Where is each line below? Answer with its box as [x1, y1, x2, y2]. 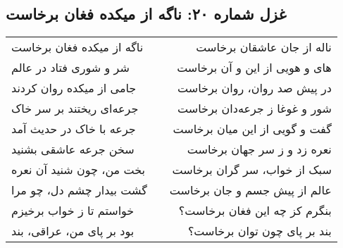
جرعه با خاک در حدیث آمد [11, 120, 136, 137]
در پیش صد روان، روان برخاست [177, 80, 332, 97]
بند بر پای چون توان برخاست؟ [187, 223, 332, 240]
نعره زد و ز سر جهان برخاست [187, 141, 332, 158]
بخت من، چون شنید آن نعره [11, 161, 145, 178]
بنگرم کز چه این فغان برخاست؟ [178, 202, 332, 219]
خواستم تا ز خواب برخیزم [11, 202, 135, 219]
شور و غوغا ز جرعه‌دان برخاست [177, 100, 332, 117]
